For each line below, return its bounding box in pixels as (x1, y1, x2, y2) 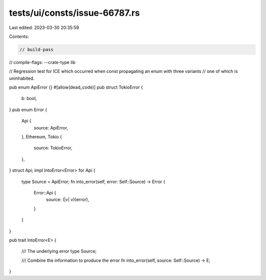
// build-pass (19, 47, 54, 52)
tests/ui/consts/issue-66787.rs (9, 7, 140, 18)
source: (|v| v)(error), (46, 197, 90, 203)
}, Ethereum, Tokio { (21, 134, 62, 140)
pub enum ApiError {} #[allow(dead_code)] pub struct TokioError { (9, 84, 143, 91)
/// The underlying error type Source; (21, 249, 97, 254)
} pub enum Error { (9, 106, 47, 113)
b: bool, (21, 95, 37, 101)
